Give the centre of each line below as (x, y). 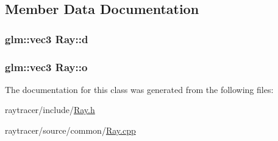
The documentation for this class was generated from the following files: (139, 89)
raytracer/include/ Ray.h (50, 110)
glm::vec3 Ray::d (47, 39)
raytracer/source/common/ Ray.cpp (70, 130)
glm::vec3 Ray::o (46, 67)
